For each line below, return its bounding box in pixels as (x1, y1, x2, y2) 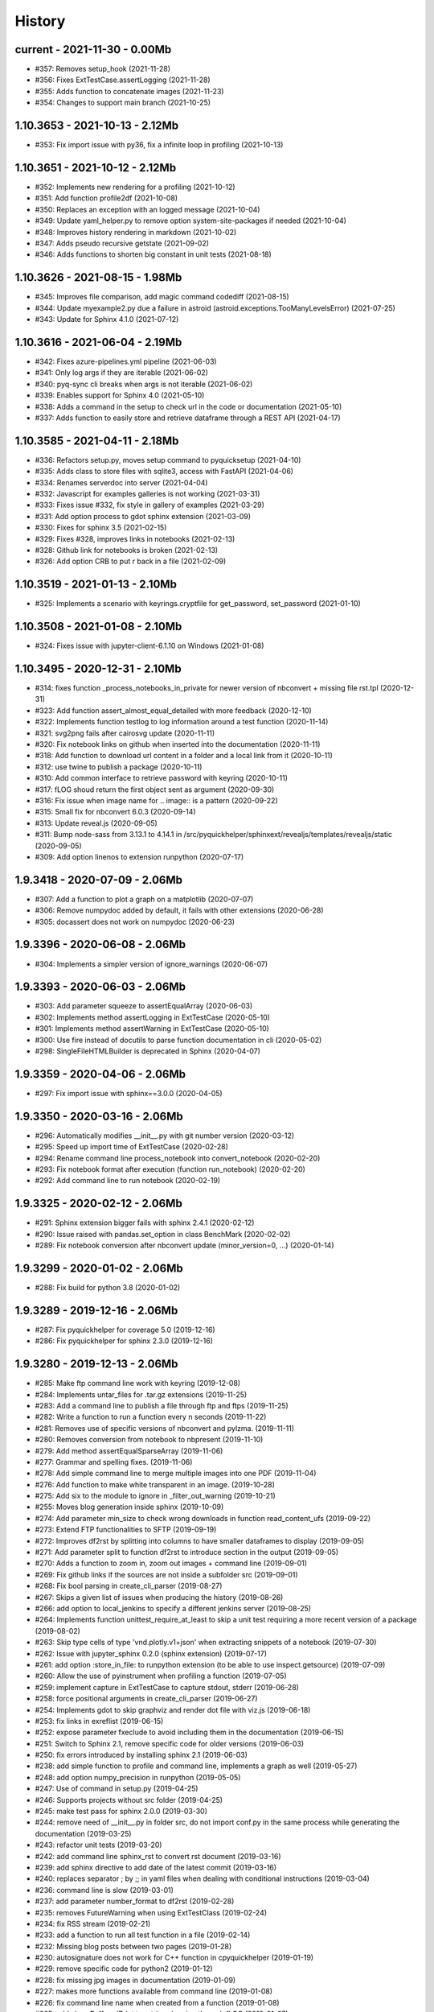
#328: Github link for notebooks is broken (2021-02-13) (35, 545, 219, 555)
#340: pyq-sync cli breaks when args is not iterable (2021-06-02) (35, 379, 253, 389)
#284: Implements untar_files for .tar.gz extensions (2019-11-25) (35, 1389, 248, 1400)
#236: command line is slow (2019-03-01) (35, 1885, 174, 1894)
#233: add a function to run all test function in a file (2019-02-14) (35, 1930, 251, 1940)
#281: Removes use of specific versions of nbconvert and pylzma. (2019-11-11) (35, 1423, 295, 1433)
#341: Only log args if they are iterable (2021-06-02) (35, 368, 209, 377)
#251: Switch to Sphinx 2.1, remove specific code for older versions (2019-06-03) (35, 1738, 305, 1748)
